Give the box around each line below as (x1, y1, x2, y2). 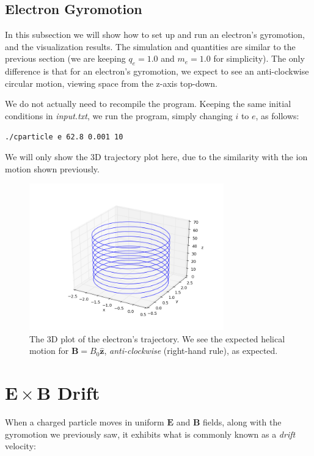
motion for (29, 344, 69, 357)
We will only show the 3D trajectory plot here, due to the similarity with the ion (5, 150, 308, 163)
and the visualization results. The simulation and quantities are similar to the (5, 40, 296, 53)
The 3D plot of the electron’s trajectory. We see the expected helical (29, 332, 285, 345)
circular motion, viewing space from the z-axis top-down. (5, 76, 217, 89)
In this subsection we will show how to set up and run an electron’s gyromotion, (5, 28, 305, 41)
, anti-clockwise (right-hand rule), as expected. (104, 344, 278, 357)
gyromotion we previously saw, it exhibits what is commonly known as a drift (5, 427, 296, 440)
